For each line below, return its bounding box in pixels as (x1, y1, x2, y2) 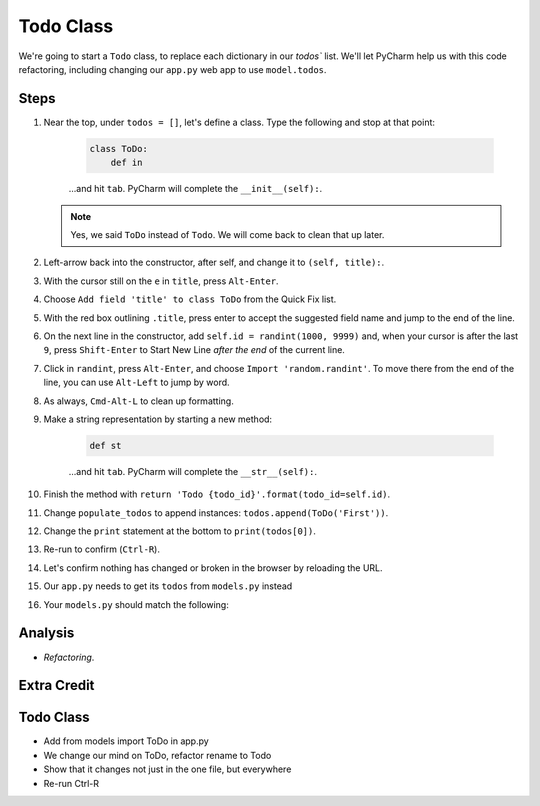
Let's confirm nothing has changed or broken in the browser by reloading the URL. (43, 561, 384, 574)
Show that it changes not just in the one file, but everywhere (43, 763, 292, 775)
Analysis (18, 625, 75, 642)
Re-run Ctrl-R (43, 777, 100, 789)
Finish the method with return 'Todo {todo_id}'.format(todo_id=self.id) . (43, 488, 390, 500)
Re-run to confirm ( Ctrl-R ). (43, 543, 160, 555)
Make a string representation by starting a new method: (43, 413, 273, 425)
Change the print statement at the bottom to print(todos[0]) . (43, 525, 317, 537)
